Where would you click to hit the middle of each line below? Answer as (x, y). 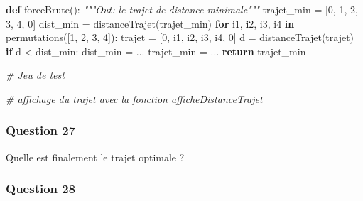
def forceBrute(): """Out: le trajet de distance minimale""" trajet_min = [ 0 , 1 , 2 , (182, 9)
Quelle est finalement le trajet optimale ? (95, 157)
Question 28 (41, 189)
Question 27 (41, 130)
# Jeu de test (35, 75)
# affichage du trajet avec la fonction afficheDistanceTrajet (134, 98)
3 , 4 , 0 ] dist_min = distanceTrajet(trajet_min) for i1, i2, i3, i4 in (150, 23)
